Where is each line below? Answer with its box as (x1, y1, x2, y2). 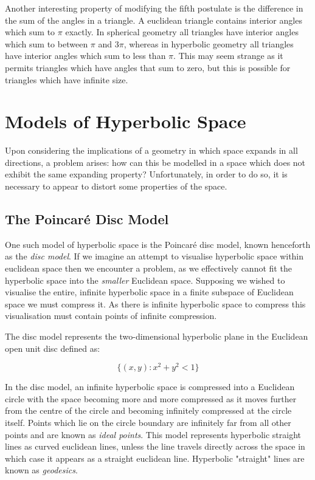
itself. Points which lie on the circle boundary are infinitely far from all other (5, 416, 291, 429)
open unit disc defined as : (5, 341, 100, 354)
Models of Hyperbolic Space (5, 109, 246, 134)
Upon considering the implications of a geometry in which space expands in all (5, 144, 298, 157)
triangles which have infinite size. (5, 73, 128, 86)
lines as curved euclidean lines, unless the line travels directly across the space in (5, 440, 305, 453)
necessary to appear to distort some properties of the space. (5, 180, 227, 193)
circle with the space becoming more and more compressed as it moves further (5, 392, 297, 405)
